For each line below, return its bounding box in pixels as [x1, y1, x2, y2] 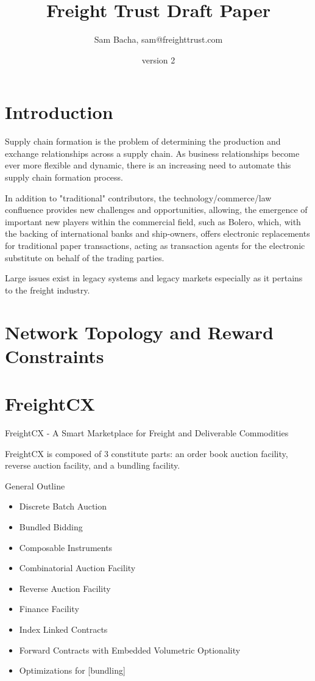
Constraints [5, 343, 104, 368]
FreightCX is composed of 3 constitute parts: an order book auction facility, [5, 447, 288, 459]
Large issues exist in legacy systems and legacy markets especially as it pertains [5, 272, 303, 284]
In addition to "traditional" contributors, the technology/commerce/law [5, 191, 272, 204]
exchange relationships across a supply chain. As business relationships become [5, 146, 300, 159]
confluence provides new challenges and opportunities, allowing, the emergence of [5, 203, 308, 216]
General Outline [5, 479, 65, 492]
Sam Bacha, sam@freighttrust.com [94, 33, 223, 46]
